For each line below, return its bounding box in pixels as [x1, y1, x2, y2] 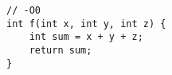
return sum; [29, 44, 92, 56]
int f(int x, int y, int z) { [6, 18, 166, 30]
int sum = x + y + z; [29, 31, 143, 43]
